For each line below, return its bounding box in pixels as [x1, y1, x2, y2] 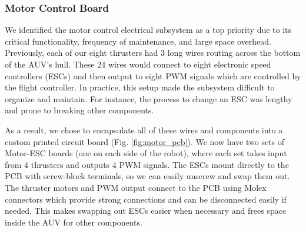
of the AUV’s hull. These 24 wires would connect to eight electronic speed [5, 58, 271, 70]
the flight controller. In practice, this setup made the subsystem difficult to [5, 81, 275, 93]
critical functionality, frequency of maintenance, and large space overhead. [5, 35, 271, 47]
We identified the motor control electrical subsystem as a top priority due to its [5, 23, 292, 36]
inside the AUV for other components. [5, 216, 142, 228]
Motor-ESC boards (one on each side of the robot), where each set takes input [5, 147, 287, 159]
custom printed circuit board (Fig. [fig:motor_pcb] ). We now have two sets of [5, 135, 285, 147]
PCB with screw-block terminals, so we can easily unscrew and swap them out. [5, 170, 290, 182]
